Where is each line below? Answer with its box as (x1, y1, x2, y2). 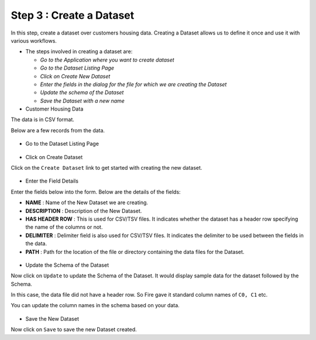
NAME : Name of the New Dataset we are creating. (25, 199, 149, 206)
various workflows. (11, 37, 57, 44)
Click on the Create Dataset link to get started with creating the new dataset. (11, 164, 202, 171)
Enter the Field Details (25, 177, 79, 184)
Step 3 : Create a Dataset (11, 9, 135, 22)
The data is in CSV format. (11, 116, 74, 123)
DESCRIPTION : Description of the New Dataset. (25, 207, 142, 214)
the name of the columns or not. (25, 224, 103, 231)
